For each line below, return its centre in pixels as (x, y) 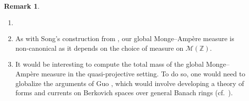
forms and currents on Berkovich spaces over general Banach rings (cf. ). (124, 93)
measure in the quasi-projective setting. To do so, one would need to (143, 73)
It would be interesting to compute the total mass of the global (110, 64)
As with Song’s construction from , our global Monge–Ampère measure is (125, 38)
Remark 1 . (22, 6)
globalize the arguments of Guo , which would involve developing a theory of (130, 83)
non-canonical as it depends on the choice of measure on (99, 48)
